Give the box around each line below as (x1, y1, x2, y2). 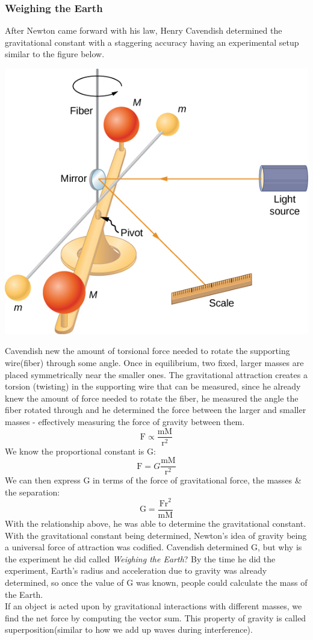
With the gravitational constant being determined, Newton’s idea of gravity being (5, 529, 307, 541)
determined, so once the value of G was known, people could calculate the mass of (5, 576, 308, 588)
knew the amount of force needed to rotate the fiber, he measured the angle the (5, 391, 299, 404)
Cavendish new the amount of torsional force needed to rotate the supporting (5, 344, 290, 357)
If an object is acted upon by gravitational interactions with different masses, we (5, 600, 302, 612)
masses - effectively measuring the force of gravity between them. (5, 415, 245, 427)
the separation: (5, 485, 60, 498)
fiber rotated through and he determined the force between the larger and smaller (5, 403, 306, 416)
